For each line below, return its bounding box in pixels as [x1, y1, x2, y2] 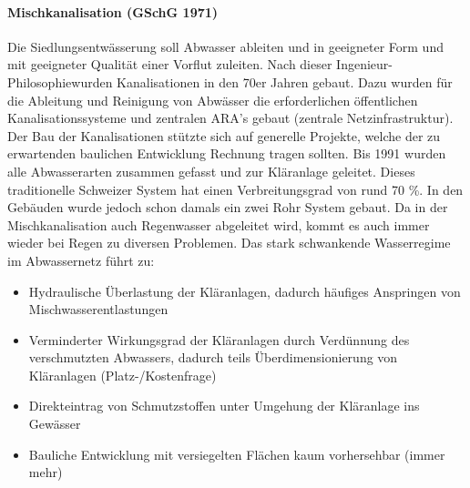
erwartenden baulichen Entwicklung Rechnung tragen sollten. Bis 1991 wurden [7, 144, 446, 163]
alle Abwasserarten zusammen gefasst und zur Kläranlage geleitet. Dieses [7, 161, 415, 180]
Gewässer [28, 414, 81, 433]
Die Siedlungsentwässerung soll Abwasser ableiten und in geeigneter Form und [7, 36, 444, 56]
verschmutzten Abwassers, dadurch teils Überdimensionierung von [28, 348, 398, 367]
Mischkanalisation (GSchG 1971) [7, 2, 219, 21]
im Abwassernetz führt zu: [7, 250, 155, 269]
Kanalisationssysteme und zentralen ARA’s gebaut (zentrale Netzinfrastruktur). [7, 108, 454, 127]
